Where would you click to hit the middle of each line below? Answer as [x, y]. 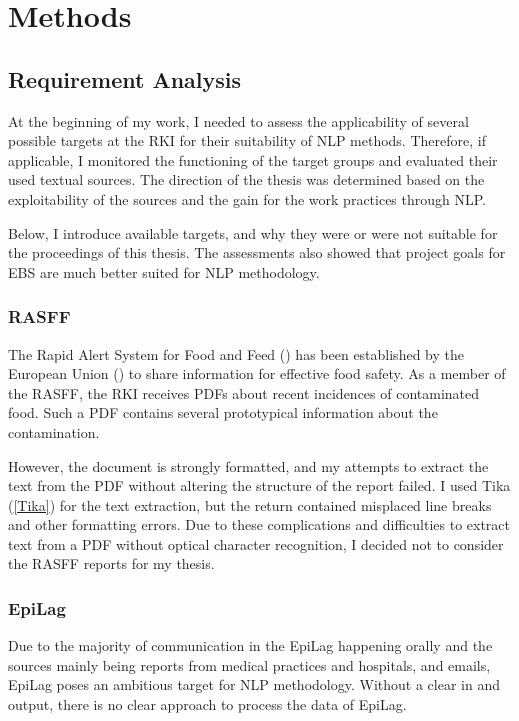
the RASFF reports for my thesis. [111, 563]
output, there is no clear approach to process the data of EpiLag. [207, 704]
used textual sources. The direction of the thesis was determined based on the [246, 179]
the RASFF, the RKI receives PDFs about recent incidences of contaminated [244, 392]
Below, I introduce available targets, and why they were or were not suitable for [253, 232]
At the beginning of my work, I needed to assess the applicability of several [238, 120]
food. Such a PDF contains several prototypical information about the [223, 412]
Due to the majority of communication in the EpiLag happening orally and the [250, 645]
